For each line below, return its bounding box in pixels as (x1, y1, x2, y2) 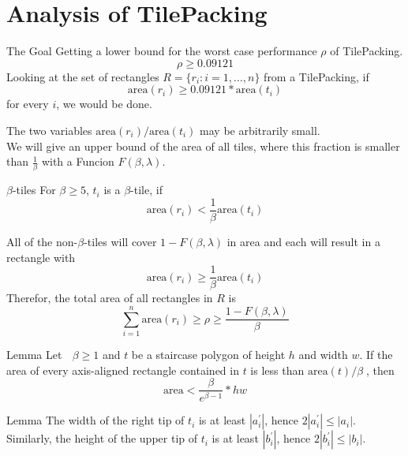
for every (6, 95, 49, 112)
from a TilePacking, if (264, 68, 369, 84)
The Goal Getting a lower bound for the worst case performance (6, 43, 317, 59)
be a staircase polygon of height (131, 346, 286, 363)
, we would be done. (56, 95, 152, 112)
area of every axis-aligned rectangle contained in (6, 361, 239, 378)
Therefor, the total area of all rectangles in (6, 290, 213, 306)
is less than (250, 361, 305, 378)
